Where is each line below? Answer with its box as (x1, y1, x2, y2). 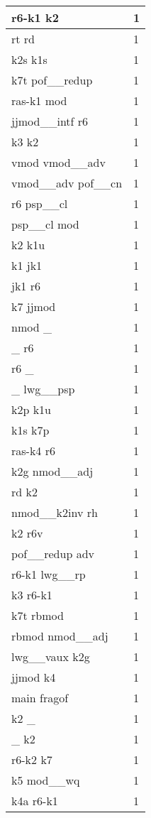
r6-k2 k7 (11, 751, 52, 768)
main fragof (11, 689, 69, 706)
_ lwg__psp (11, 381, 75, 397)
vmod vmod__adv (11, 154, 106, 170)
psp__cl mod (11, 216, 79, 232)
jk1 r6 (11, 278, 40, 294)
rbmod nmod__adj (11, 628, 108, 644)
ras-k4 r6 (11, 442, 55, 459)
